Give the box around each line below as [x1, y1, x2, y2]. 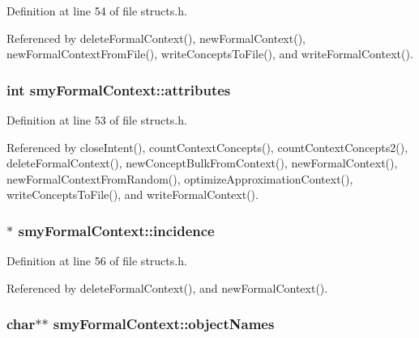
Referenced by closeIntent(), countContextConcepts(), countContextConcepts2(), [6, 138, 408, 155]
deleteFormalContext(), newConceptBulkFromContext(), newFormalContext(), [6, 154, 398, 171]
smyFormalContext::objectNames [53, 314, 275, 334]
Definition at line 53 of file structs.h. [6, 112, 187, 128]
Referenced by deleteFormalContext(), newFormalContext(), [6, 29, 306, 46]
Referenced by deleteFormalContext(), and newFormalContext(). [6, 279, 328, 296]
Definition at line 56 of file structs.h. [6, 252, 187, 269]
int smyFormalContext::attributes [6, 79, 231, 99]
